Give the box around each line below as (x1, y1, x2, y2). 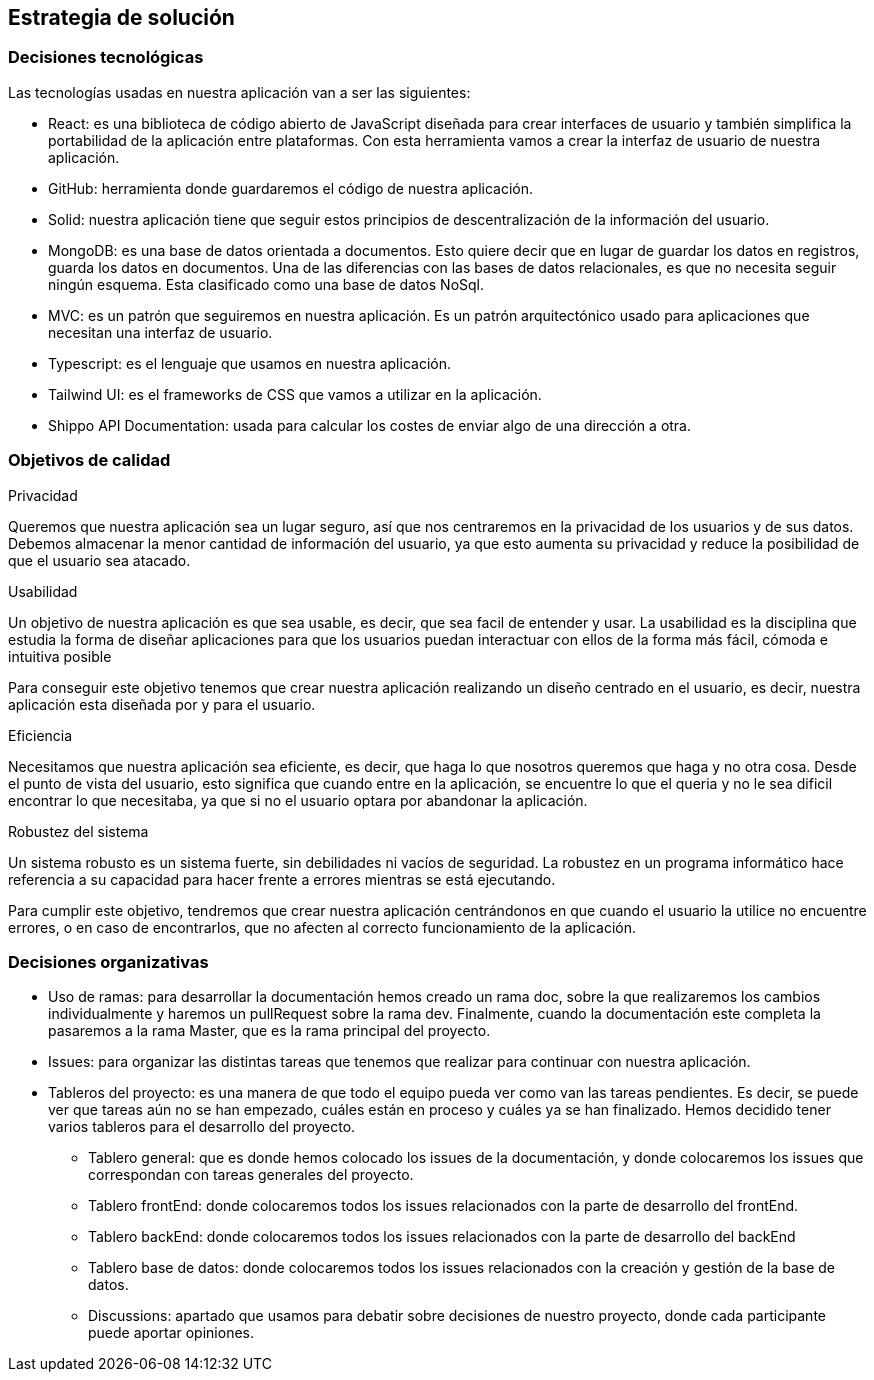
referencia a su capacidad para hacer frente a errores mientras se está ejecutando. (8, 870, 556, 888)
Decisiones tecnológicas (8, 47, 204, 68)
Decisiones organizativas (8, 951, 209, 972)
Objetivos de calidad (8, 450, 171, 471)
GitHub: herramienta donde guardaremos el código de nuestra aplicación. (48, 179, 534, 197)
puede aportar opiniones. (88, 1324, 254, 1342)
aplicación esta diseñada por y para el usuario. (8, 695, 316, 713)
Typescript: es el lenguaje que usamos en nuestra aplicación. (48, 354, 451, 372)
